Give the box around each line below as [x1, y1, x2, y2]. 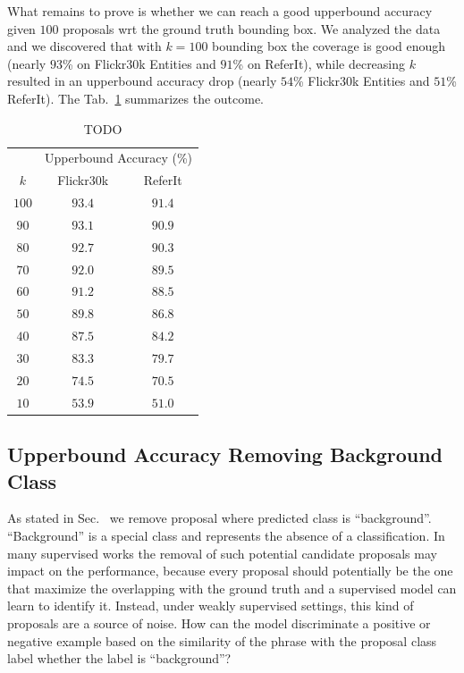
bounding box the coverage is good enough [212, 37, 446, 55]
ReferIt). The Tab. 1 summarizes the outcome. [7, 88, 265, 107]
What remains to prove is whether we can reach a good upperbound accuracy [7, 2, 433, 20]
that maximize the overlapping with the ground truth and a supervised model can [7, 578, 457, 597]
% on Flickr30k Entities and [62, 54, 216, 72]
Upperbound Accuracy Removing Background [7, 441, 443, 468]
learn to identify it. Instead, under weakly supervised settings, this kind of [7, 596, 414, 615]
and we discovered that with [7, 37, 162, 55]
